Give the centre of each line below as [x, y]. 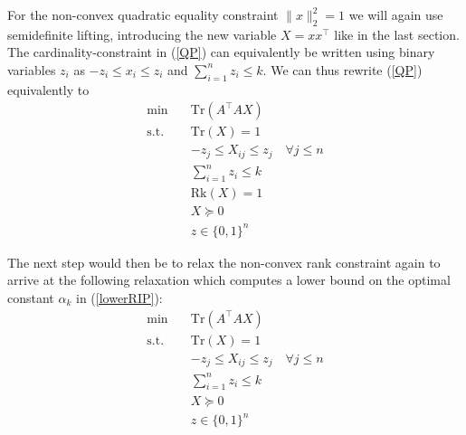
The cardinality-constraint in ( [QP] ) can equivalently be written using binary [221, 52]
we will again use [396, 14]
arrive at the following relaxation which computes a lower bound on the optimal [229, 280]
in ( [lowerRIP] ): [119, 298]
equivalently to [48, 89]
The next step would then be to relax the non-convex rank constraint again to [224, 262]
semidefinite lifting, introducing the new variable [142, 34]
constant [31, 298]
